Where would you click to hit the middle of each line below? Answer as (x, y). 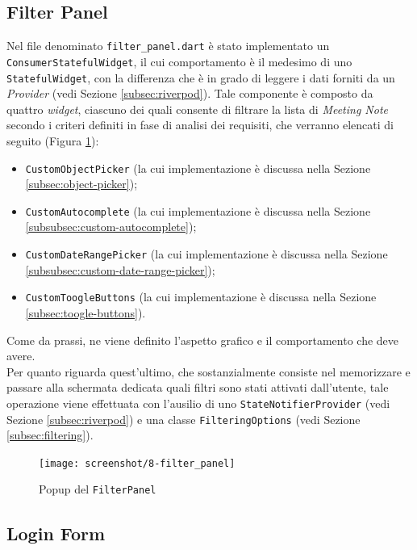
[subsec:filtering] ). (50, 435)
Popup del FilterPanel (98, 489)
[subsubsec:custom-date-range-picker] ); (120, 269)
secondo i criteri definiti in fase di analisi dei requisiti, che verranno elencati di (200, 125)
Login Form (56, 533)
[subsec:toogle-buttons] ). (85, 312)
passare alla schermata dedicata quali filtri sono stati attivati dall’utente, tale (198, 387)
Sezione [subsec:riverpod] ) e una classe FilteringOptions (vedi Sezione (183, 419)
